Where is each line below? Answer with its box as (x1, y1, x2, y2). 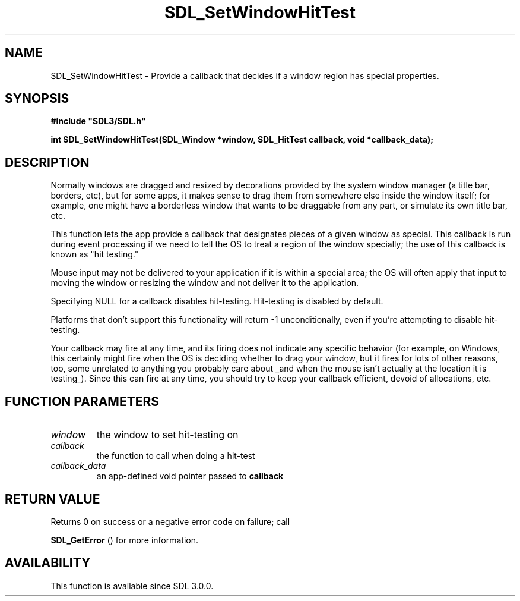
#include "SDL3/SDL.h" (50, 116, 146, 127)
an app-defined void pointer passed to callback (96, 471, 284, 482)
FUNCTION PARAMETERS (5, 394, 159, 409)
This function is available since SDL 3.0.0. (50, 580, 214, 591)
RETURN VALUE (5, 491, 100, 506)
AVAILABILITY (5, 555, 91, 571)
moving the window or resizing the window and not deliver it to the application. (50, 278, 359, 288)
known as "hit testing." (50, 249, 139, 260)
